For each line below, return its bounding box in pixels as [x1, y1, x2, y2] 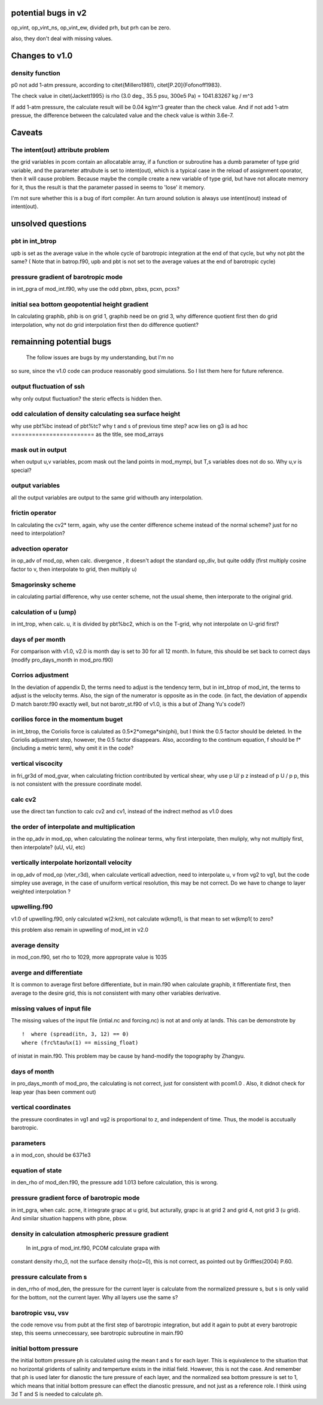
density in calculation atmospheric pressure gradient [11, 1229, 169, 1238]
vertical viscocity [11, 759, 63, 768]
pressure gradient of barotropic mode [11, 273, 123, 281]
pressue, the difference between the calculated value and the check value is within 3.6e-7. [11, 112, 234, 119]
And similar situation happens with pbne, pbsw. [11, 1214, 128, 1222]
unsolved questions [11, 219, 87, 229]
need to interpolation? [11, 529, 65, 537]
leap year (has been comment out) [11, 1088, 96, 1096]
